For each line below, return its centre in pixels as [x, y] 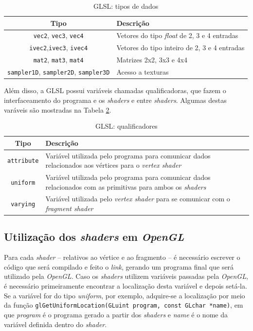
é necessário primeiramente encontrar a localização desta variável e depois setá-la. [126, 286]
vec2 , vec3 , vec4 [58, 35]
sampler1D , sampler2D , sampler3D [59, 72]
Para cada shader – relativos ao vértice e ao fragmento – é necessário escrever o [122, 257]
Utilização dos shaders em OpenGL [94, 237]
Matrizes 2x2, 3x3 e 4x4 [152, 60]
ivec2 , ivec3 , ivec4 [59, 48]
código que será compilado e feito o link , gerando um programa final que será [119, 266]
